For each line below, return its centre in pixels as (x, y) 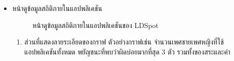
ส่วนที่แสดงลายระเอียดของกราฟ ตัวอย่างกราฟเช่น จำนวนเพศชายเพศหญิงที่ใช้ (124, 42)
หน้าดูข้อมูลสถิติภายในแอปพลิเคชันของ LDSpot (95, 25)
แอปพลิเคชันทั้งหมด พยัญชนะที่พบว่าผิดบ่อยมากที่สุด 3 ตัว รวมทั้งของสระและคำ (127, 51)
